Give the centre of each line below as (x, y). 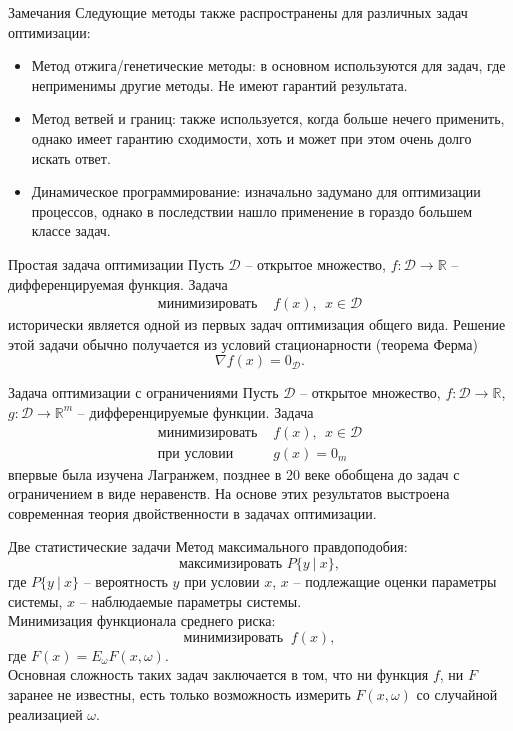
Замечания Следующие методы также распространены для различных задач (238, 12)
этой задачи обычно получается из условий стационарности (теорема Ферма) (243, 343)
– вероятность (125, 580)
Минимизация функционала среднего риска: (142, 620)
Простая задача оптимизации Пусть (116, 263)
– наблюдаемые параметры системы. (190, 600)
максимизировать (230, 563)
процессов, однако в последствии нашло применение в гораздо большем (252, 210)
